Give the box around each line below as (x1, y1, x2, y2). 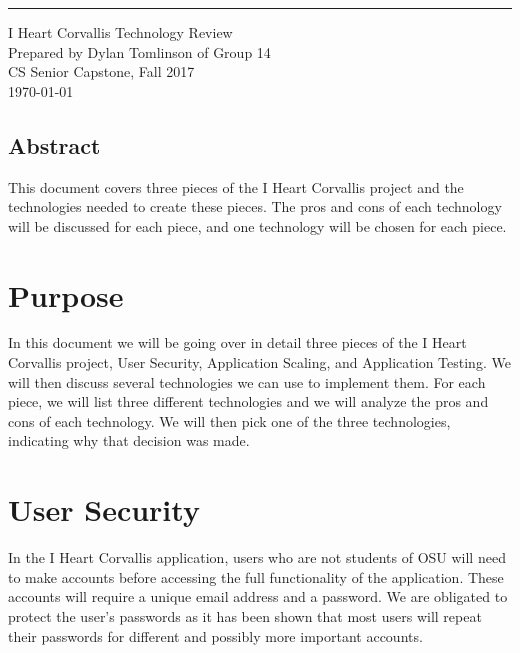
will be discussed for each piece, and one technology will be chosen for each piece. (8, 215, 507, 236)
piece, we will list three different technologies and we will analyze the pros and (8, 391, 489, 412)
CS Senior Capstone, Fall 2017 (8, 61, 195, 82)
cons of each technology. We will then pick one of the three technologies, (8, 410, 451, 431)
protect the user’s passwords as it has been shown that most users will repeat (8, 605, 482, 626)
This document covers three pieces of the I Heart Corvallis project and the (8, 176, 464, 197)
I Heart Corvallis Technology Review (8, 22, 233, 42)
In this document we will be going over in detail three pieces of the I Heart (8, 332, 467, 353)
